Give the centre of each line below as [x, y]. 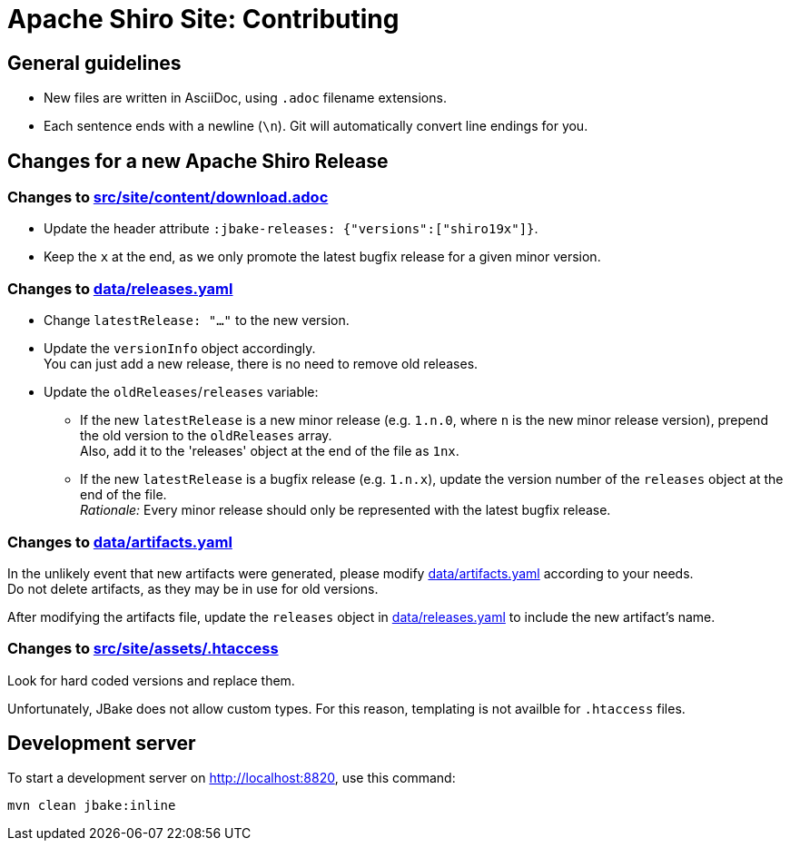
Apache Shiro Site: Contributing [203, 19]
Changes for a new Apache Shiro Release [198, 161]
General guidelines [94, 63]
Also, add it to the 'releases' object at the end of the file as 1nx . [270, 451]
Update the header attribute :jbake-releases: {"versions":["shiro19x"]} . [291, 229]
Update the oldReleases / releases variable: [181, 392]
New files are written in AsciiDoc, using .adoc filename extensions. [245, 98]
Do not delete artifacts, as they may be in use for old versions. [193, 588]
